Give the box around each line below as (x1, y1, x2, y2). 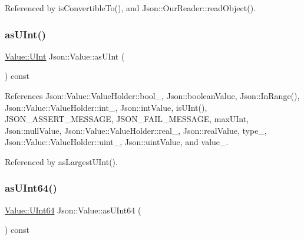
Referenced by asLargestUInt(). (5, 155, 118, 167)
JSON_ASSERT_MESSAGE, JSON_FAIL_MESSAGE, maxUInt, (5, 113, 249, 125)
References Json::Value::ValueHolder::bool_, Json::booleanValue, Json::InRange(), (5, 90, 300, 101)
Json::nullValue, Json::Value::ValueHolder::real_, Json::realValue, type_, (5, 124, 267, 136)
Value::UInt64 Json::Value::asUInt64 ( (5, 203, 141, 216)
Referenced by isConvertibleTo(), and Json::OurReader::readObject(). (5, 2, 256, 14)
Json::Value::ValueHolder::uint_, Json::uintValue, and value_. (5, 136, 229, 148)
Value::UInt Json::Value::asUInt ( (5, 50, 125, 62)
